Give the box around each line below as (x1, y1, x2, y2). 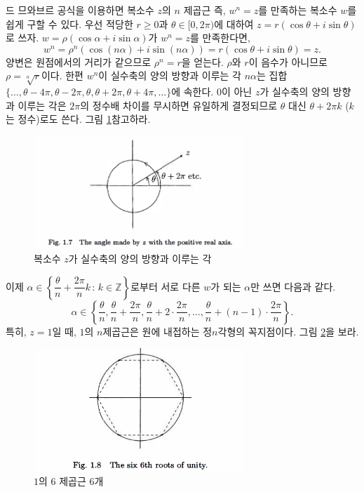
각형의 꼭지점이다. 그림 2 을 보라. (217, 324, 359, 338)
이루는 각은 (18, 98, 67, 112)
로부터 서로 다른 (130, 279, 201, 293)
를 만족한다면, (190, 30, 250, 45)
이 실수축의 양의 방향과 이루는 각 (98, 68, 241, 83)
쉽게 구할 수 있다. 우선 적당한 (6, 16, 133, 31)
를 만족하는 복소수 (258, 3, 337, 17)
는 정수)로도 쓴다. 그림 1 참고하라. (6, 112, 151, 126)
